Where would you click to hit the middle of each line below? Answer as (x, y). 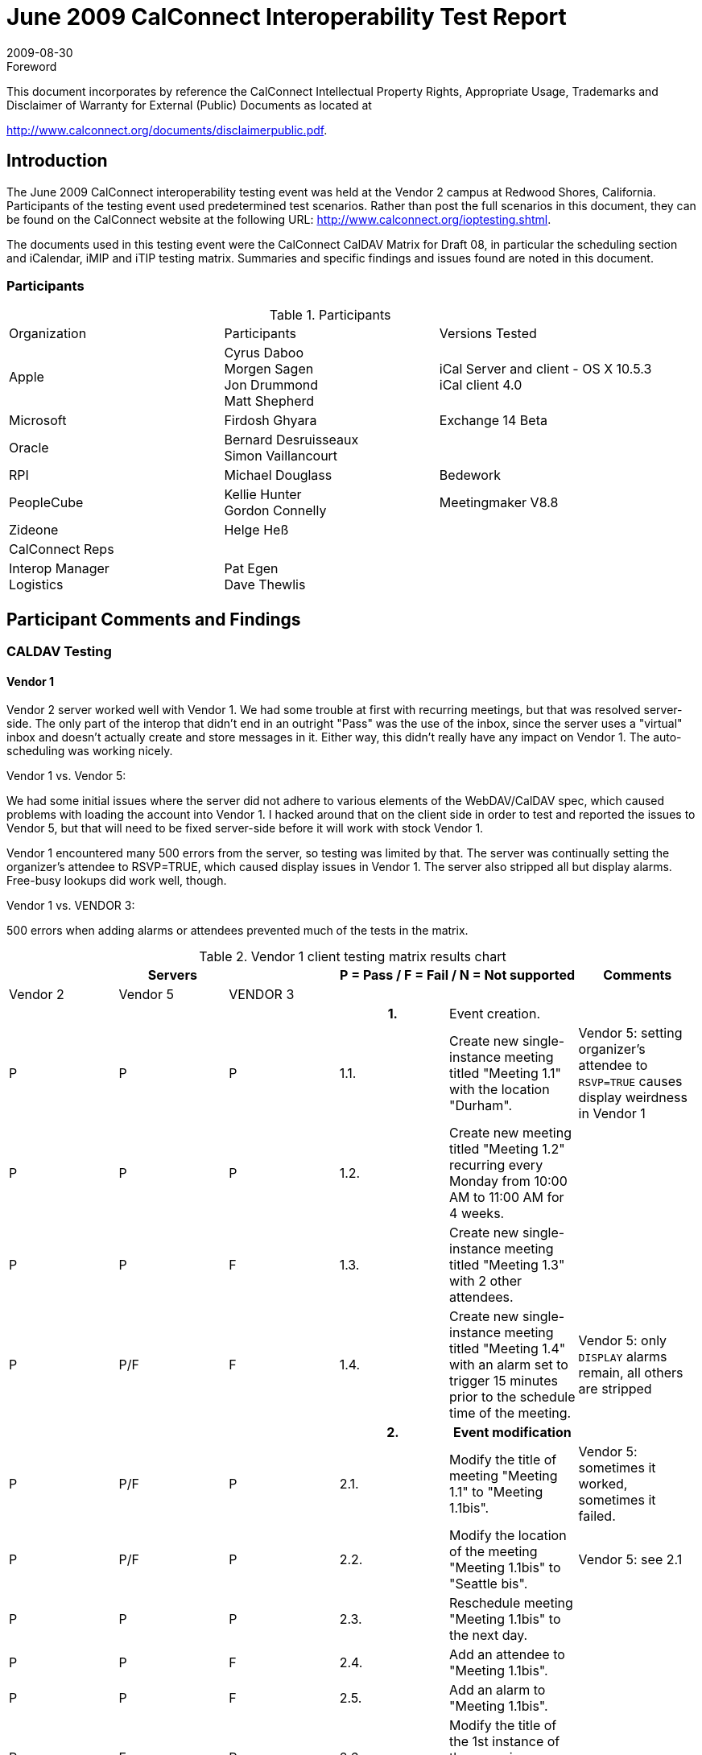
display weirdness (633, 1098)
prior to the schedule (512, 1397)
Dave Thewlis (265, 585)
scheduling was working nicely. (90, 751)
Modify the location (508, 1536)
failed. (597, 1516)
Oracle (29, 448)
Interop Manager (59, 569)
